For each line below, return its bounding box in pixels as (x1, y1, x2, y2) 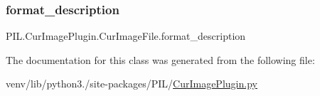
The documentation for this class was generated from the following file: (6, 52, 315, 67)
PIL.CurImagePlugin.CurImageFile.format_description (6, 28, 246, 43)
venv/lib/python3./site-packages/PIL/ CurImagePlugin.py (6, 76, 257, 91)
